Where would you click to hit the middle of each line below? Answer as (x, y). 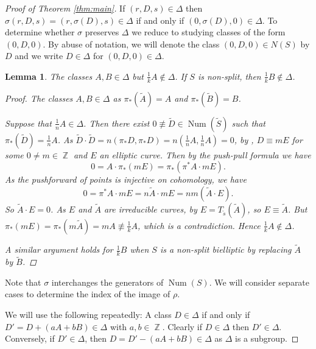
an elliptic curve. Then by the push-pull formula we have (205, 154)
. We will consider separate (259, 282)
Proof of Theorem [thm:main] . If (65, 8)
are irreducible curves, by (150, 209)
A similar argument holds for (59, 249)
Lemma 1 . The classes (49, 76)
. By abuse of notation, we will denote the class (131, 44)
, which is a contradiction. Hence (199, 225)
